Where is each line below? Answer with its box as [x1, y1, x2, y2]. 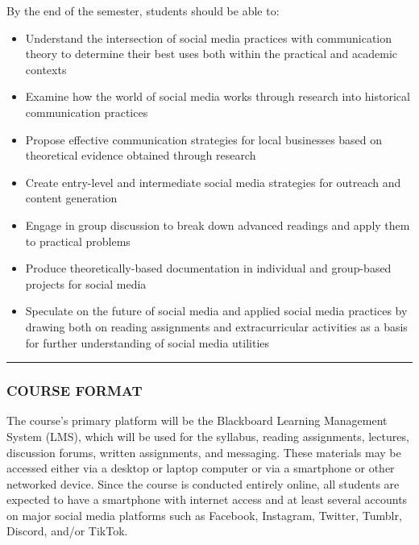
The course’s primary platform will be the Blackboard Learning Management [6, 412, 388, 429]
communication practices [25, 103, 148, 120]
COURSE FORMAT [6, 381, 143, 401]
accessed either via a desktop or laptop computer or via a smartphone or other [6, 460, 395, 476]
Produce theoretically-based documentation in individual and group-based [25, 260, 392, 277]
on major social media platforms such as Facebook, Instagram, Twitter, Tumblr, [6, 506, 402, 523]
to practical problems [25, 232, 131, 249]
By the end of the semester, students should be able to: [6, 2, 280, 19]
